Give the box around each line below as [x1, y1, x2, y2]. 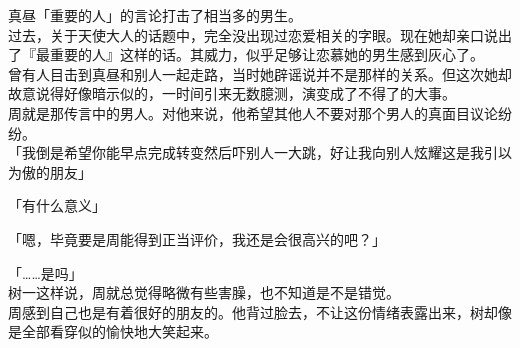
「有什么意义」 [8, 195, 106, 216]
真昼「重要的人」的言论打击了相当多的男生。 [8, 5, 302, 25]
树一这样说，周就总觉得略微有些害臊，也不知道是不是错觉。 [8, 282, 400, 303]
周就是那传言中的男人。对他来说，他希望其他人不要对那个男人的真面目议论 [8, 102, 498, 123]
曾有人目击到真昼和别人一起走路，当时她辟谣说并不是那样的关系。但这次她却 [8, 63, 512, 84]
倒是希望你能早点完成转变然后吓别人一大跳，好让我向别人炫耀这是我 [35, 142, 484, 163]
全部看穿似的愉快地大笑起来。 [21, 321, 218, 342]
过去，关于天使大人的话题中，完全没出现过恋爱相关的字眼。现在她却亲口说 [8, 24, 498, 45]
